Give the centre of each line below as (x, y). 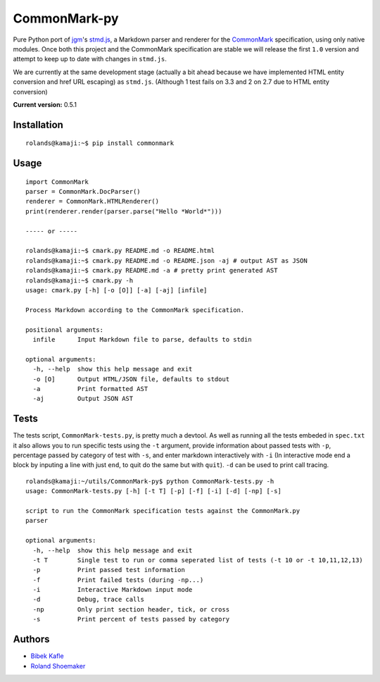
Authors (31, 639)
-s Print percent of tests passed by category (131, 619)
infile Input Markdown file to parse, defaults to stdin (142, 339)
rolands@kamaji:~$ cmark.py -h (80, 280)
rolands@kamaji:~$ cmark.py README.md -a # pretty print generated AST (152, 271)
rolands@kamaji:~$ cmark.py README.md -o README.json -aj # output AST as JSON (166, 260)
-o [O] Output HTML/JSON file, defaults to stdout (131, 379)
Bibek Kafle (47, 656)
